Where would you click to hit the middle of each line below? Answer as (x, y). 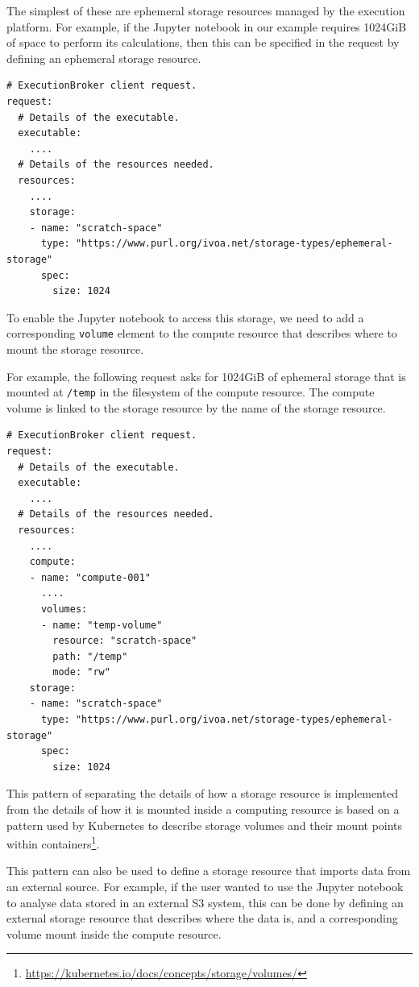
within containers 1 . (53, 842)
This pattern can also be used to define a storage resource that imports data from (209, 871)
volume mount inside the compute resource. (114, 933)
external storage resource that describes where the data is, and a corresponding (202, 918)
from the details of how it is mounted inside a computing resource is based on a (203, 809)
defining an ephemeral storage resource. (104, 58)
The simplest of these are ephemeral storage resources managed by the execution (206, 10)
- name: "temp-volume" (102, 625)
